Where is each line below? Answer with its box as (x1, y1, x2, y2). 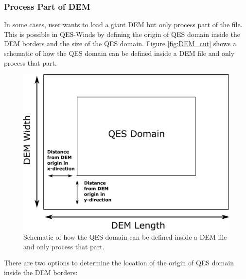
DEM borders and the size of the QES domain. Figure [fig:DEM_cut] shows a (4, 38, 237, 49)
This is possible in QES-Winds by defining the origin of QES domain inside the (4, 29, 240, 39)
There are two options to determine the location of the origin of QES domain (4, 258, 234, 268)
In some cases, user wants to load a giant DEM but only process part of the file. (4, 19, 243, 30)
